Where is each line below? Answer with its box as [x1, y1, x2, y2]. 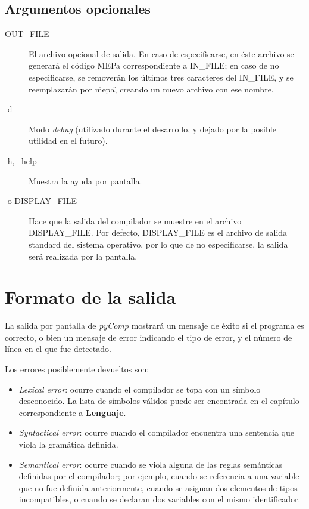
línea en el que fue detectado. [5, 343, 111, 355]
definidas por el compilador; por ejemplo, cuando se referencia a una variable [18, 470, 299, 482]
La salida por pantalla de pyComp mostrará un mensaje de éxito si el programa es [5, 319, 304, 332]
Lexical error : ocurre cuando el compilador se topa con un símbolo [18, 382, 261, 395]
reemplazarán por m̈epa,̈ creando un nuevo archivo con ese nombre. [29, 82, 274, 95]
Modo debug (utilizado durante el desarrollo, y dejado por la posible [29, 122, 276, 135]
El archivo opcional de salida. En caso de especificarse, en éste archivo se [29, 47, 294, 60]
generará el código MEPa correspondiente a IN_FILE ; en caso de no [29, 59, 279, 72]
